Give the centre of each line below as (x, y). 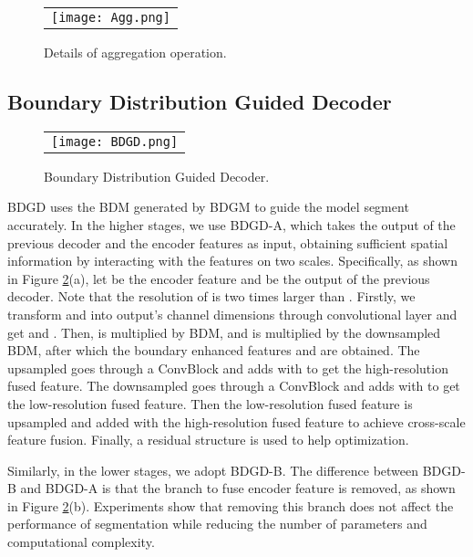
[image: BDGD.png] (115, 141)
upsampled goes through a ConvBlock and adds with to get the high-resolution (228, 368)
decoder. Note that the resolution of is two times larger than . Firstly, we (211, 296)
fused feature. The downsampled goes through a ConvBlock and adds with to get (234, 386)
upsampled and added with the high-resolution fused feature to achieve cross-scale (236, 421)
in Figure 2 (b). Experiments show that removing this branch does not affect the (231, 505)
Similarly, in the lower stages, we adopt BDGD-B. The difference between (213, 470)
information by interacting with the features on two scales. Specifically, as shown (233, 261)
